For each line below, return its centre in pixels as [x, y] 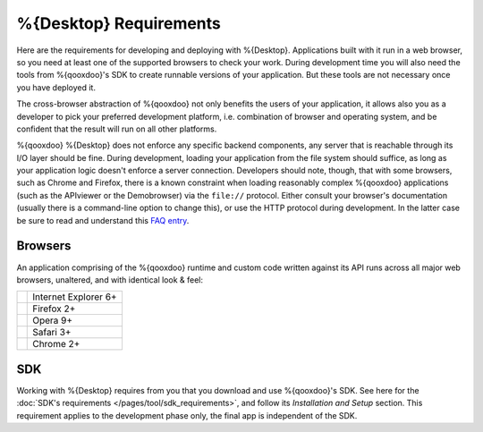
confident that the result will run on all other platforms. [117, 129]
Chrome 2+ [56, 344]
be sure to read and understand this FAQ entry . [103, 220]
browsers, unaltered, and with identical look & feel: [110, 280]
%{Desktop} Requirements [119, 23]
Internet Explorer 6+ [75, 297]
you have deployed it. [56, 87]
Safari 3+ [52, 333]
